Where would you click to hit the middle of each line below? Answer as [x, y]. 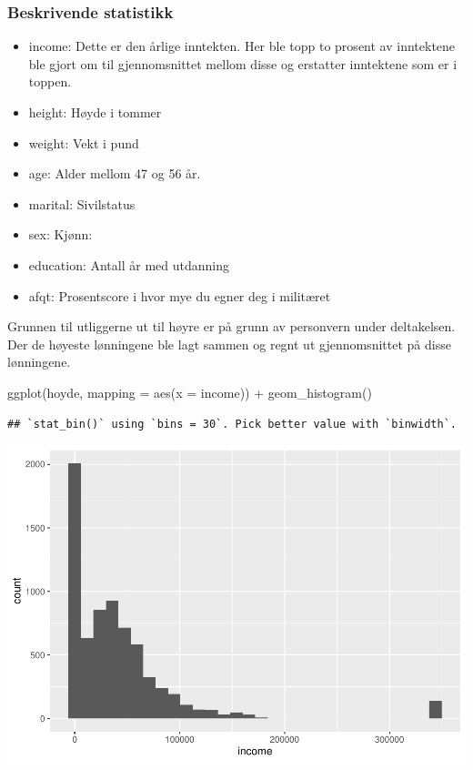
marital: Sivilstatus [82, 203]
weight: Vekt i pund [84, 142]
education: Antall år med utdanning [129, 264]
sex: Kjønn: [60, 234]
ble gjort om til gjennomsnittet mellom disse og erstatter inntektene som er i [243, 63]
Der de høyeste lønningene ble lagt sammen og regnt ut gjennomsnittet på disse [229, 344]
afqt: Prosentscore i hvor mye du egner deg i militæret [180, 295]
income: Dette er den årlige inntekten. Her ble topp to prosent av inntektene [242, 46]
